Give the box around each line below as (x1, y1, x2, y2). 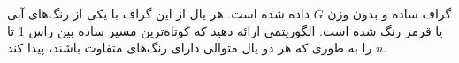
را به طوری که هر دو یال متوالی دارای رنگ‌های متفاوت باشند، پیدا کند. (7, 38, 387, 57)
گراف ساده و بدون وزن (327, 4, 452, 22)
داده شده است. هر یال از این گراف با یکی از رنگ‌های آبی (7, 4, 310, 22)
